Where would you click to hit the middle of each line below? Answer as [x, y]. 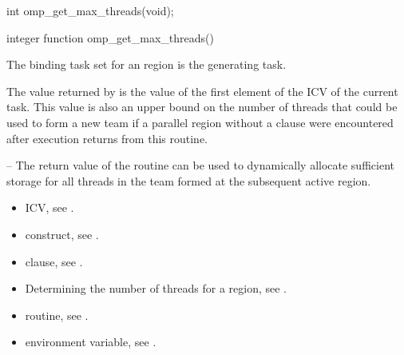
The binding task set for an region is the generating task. [147, 64]
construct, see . [62, 234]
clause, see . [54, 261]
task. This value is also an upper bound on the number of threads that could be [202, 107]
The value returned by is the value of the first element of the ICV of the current [202, 91]
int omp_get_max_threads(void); [90, 10]
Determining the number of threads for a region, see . [156, 288]
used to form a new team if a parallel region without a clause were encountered [200, 122]
